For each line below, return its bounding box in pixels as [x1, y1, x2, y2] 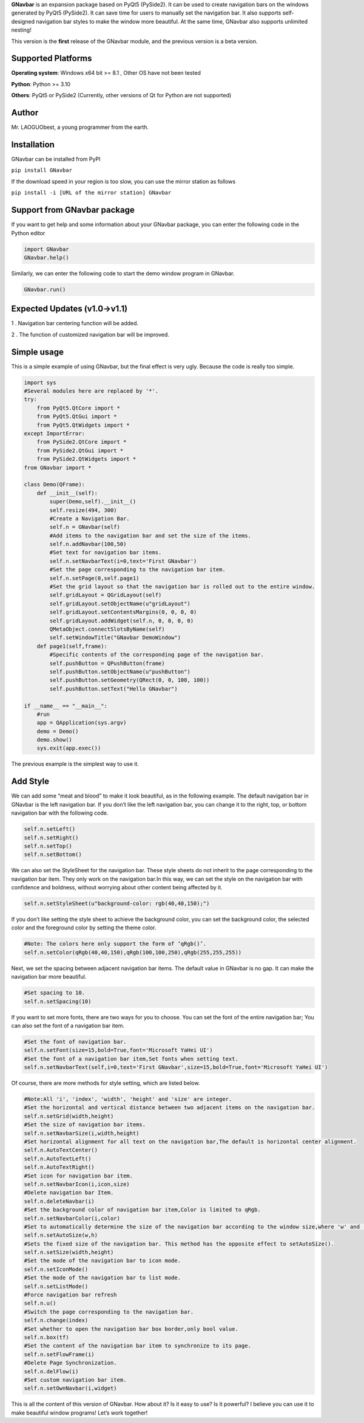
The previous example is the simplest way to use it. [11, 760, 140, 768]
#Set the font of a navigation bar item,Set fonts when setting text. [24, 1055, 239, 1062]
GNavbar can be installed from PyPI [11, 156, 101, 163]
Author [11, 108, 39, 118]
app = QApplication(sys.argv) [36, 719, 127, 726]
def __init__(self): [36, 489, 98, 497]
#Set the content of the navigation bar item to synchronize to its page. [24, 1342, 252, 1349]
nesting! [11, 26, 32, 33]
